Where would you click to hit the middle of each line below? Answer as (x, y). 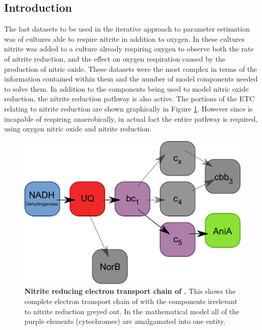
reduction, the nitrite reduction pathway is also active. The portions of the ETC (129, 99)
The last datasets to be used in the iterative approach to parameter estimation (127, 29)
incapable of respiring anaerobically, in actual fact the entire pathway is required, (131, 118)
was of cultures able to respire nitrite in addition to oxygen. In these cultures (124, 38)
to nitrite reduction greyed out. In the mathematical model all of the (132, 311)
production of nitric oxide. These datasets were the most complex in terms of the (131, 68)
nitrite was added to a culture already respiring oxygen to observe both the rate (129, 49)
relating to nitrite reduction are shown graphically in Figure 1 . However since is (128, 108)
